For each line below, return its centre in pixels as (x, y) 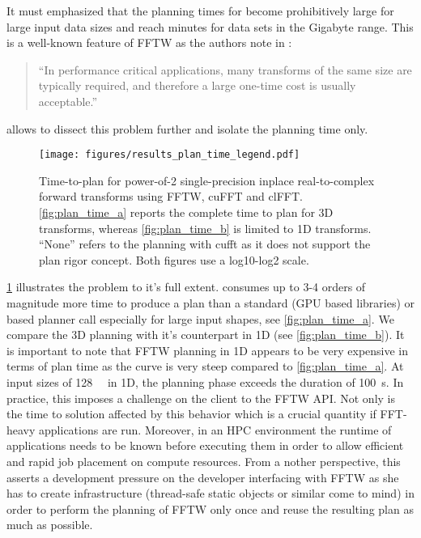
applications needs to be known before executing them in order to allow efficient (205, 445)
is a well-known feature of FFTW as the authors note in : (149, 42)
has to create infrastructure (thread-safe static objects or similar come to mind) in (210, 493)
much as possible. (50, 525)
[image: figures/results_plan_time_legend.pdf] (170, 155)
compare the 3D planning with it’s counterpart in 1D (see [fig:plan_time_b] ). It (206, 335)
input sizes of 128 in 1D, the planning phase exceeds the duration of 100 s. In (205, 381)
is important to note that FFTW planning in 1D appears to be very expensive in (208, 350)
